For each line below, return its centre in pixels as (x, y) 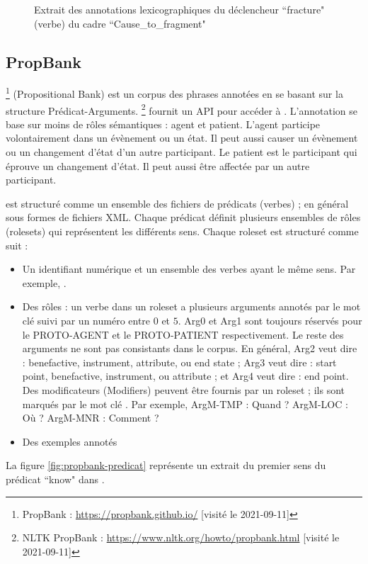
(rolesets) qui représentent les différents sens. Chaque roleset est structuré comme (182, 231)
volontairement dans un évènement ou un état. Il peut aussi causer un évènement (182, 138)
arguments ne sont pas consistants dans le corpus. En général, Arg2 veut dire (190, 348)
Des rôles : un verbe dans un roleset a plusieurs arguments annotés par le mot (191, 306)
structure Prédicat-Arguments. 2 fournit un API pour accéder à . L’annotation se (182, 109)
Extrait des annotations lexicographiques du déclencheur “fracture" (179, 9)
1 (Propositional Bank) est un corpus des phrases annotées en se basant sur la (174, 93)
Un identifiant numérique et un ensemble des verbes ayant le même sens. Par (189, 269)
